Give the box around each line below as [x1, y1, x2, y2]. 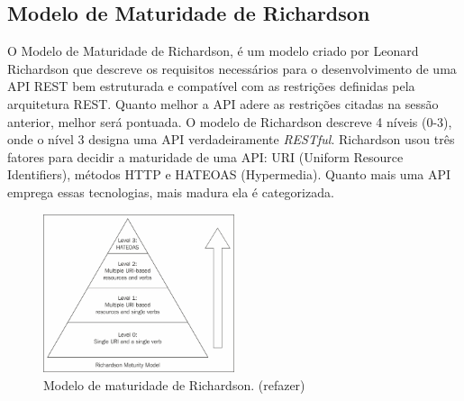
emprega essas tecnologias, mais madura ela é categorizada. [7, 182, 334, 201]
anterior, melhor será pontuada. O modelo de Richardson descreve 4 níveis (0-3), [7, 112, 452, 131]
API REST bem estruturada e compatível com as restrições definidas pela [7, 77, 415, 96]
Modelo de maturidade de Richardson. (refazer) [43, 375, 305, 394]
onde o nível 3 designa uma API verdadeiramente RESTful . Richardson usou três [7, 130, 455, 149]
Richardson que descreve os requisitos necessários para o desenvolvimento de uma [7, 59, 457, 77]
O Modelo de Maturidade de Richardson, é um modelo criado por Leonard [7, 41, 419, 60]
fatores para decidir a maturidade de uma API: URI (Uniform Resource [7, 147, 404, 166]
